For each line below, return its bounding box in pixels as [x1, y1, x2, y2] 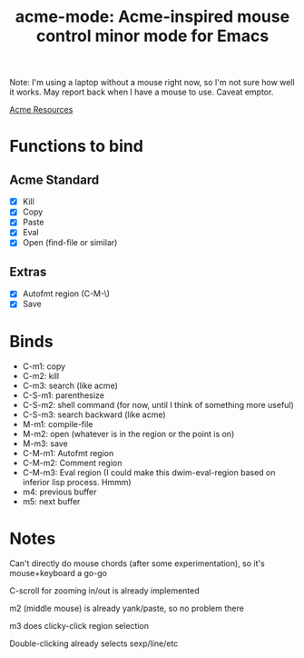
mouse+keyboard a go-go [9, 568, 107, 579]
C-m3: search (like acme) [22, 380, 118, 392]
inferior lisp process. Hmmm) [22, 477, 132, 488]
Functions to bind [9, 136, 143, 156]
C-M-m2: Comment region [22, 457, 123, 469]
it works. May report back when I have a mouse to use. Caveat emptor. [9, 86, 274, 97]
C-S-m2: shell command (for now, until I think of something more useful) [22, 400, 295, 411]
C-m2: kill [22, 371, 60, 382]
